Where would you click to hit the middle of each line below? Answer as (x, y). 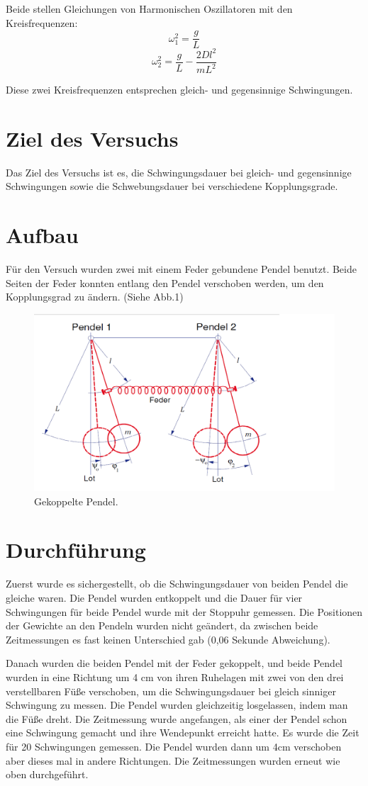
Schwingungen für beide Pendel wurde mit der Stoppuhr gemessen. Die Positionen (184, 611)
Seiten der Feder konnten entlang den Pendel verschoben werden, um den (165, 282)
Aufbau (42, 235)
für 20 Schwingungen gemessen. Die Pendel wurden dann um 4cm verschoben (174, 746)
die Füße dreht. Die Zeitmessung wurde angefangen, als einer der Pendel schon (177, 718)
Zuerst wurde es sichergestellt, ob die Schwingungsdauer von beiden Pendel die (177, 584)
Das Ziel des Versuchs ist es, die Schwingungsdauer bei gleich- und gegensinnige (179, 172)
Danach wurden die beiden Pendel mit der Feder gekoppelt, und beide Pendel (174, 663)
